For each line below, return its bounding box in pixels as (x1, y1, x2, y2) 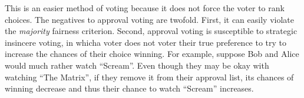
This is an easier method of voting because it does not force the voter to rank (5, 2, 285, 13)
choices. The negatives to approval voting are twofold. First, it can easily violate (5, 13, 294, 25)
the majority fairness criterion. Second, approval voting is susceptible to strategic (5, 25, 298, 37)
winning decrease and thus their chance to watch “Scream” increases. (5, 82, 254, 94)
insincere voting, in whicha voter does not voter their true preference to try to (5, 36, 287, 48)
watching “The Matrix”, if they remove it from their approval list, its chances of (5, 70, 294, 83)
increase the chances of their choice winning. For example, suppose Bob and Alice (5, 48, 299, 60)
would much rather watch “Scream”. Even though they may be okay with (5, 59, 269, 71)
